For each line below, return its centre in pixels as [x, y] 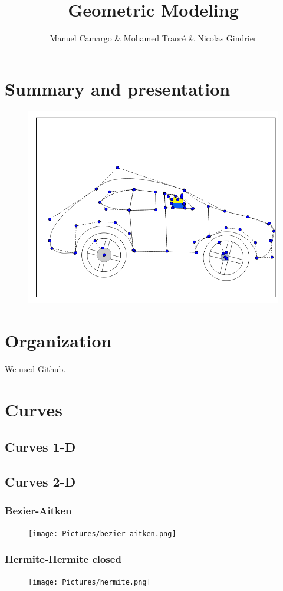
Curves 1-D [40, 447]
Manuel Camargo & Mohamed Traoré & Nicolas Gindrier [153, 38]
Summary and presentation [118, 88]
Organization [58, 341]
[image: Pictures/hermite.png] [90, 582]
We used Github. [35, 368]
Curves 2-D [40, 482]
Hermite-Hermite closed [63, 559]
